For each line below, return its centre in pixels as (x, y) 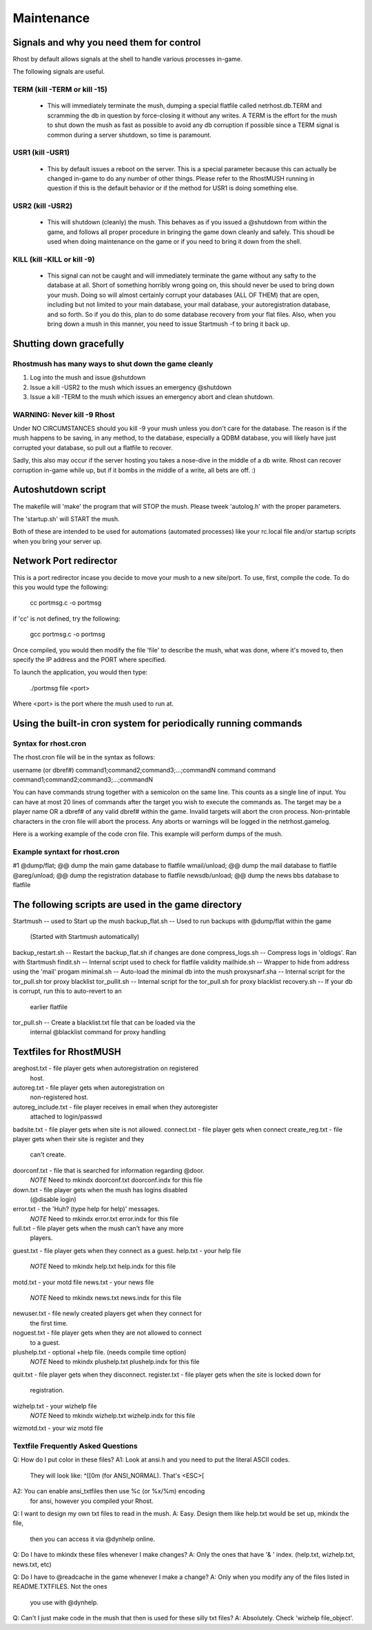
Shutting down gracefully (69, 343)
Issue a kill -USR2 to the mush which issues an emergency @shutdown (131, 387)
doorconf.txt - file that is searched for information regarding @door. (108, 1170)
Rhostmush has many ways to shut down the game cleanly (113, 364)
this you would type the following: (61, 587)
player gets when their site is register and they (79, 1138)
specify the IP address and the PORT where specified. (90, 659)
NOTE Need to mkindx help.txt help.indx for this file (103, 1266)
